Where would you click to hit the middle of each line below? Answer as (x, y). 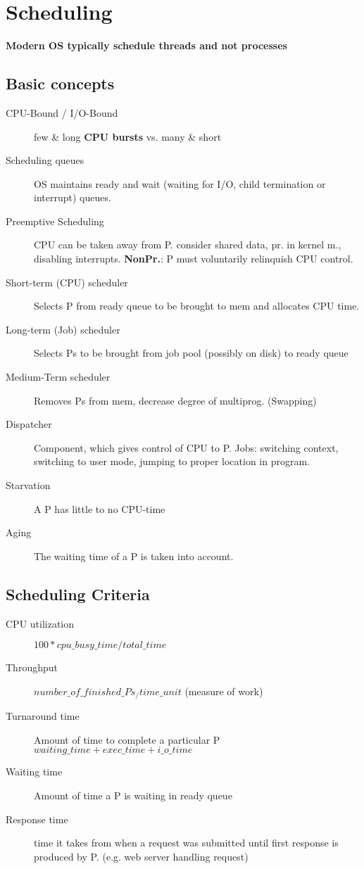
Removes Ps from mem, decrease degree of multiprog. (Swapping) (175, 400)
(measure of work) (224, 691)
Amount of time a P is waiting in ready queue (133, 795)
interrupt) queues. (73, 197)
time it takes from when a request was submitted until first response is (186, 843)
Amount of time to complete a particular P (127, 739)
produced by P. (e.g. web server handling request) (141, 856)
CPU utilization (40, 623)
